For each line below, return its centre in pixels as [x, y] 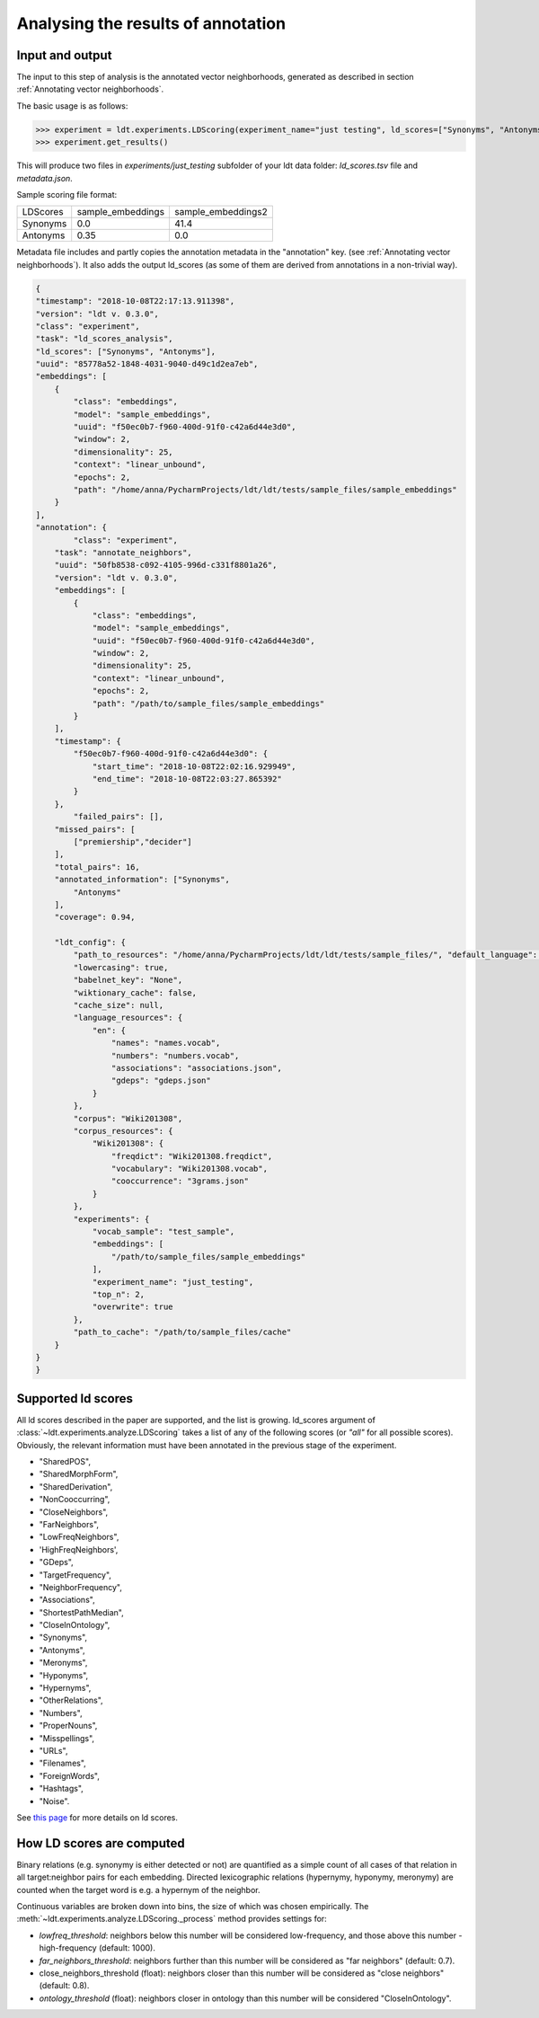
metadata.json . [45, 178]
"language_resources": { [128, 1018]
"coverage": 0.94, [95, 917]
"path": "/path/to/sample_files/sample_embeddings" [208, 704]
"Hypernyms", [65, 1688]
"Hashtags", [62, 1789]
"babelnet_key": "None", [128, 980]
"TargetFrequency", [75, 1575]
